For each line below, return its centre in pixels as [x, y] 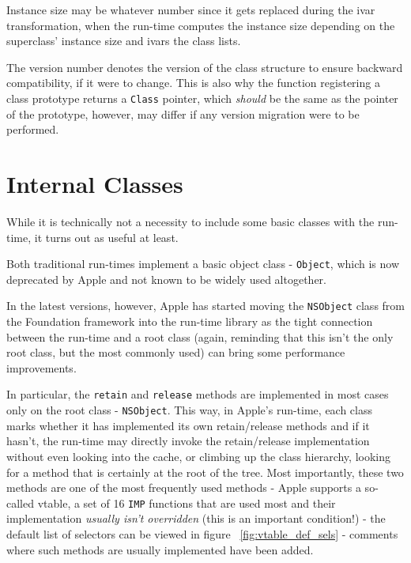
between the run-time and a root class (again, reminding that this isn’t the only [200, 336]
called [20, 503]
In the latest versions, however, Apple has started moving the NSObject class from [205, 306]
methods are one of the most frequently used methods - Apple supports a [184, 487]
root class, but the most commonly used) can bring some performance [176, 352]
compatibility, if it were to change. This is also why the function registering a [193, 83]
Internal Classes [95, 183]
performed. [33, 129]
